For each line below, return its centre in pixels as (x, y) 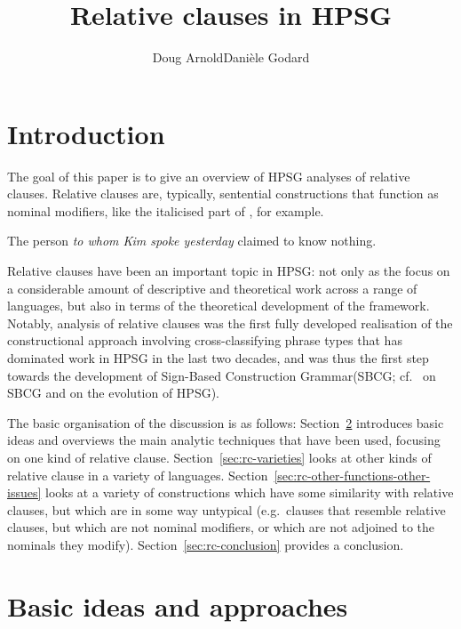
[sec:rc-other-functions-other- (352, 475)
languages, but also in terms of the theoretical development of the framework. (219, 306)
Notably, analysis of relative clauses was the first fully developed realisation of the (230, 323)
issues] (24, 492)
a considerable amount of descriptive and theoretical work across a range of (212, 288)
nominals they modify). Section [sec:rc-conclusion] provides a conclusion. (206, 544)
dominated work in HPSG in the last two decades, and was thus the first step (218, 358)
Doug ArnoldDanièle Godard (231, 57)
